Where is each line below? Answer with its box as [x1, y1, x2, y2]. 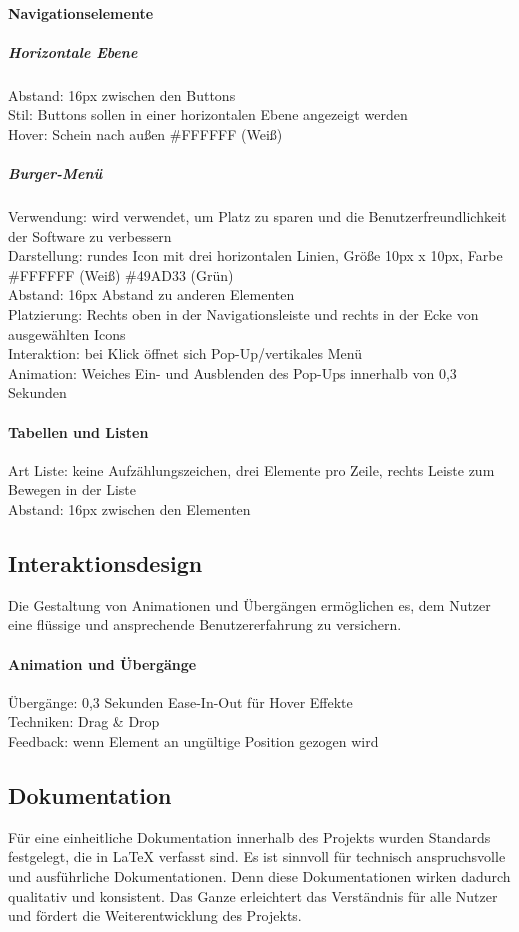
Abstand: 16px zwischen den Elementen [8, 499, 251, 520]
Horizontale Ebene [8, 41, 138, 62]
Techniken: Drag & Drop [8, 711, 160, 732]
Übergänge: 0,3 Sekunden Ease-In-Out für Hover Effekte [8, 691, 353, 712]
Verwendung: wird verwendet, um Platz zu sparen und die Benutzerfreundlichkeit [8, 206, 507, 227]
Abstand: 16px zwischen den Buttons [8, 84, 236, 105]
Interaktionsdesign [8, 548, 203, 578]
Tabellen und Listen [8, 421, 149, 442]
